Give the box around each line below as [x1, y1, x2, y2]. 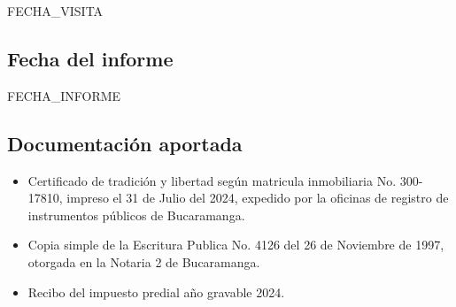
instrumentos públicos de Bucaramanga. [27, 205, 245, 224]
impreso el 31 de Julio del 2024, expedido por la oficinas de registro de [66, 188, 449, 207]
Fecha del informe [7, 44, 174, 72]
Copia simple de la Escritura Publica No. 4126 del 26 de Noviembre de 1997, [27, 235, 444, 254]
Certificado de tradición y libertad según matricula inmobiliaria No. [27, 171, 397, 189]
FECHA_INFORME [7, 86, 121, 104]
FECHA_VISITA [7, 2, 104, 19]
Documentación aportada [7, 129, 243, 157]
